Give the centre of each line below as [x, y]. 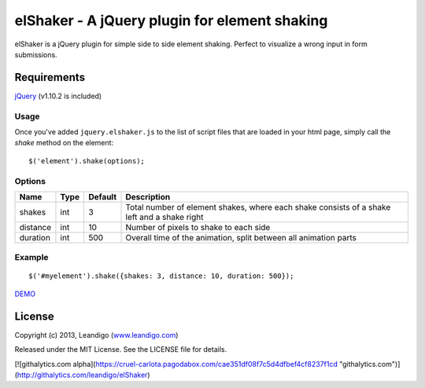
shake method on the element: [64, 143]
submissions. [36, 54]
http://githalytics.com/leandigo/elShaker [82, 375]
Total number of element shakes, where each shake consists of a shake [258, 207]
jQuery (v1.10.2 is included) [58, 96]
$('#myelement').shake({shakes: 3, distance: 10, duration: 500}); [161, 276]
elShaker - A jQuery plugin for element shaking [171, 20]
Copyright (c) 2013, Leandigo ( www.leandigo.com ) [96, 335]
